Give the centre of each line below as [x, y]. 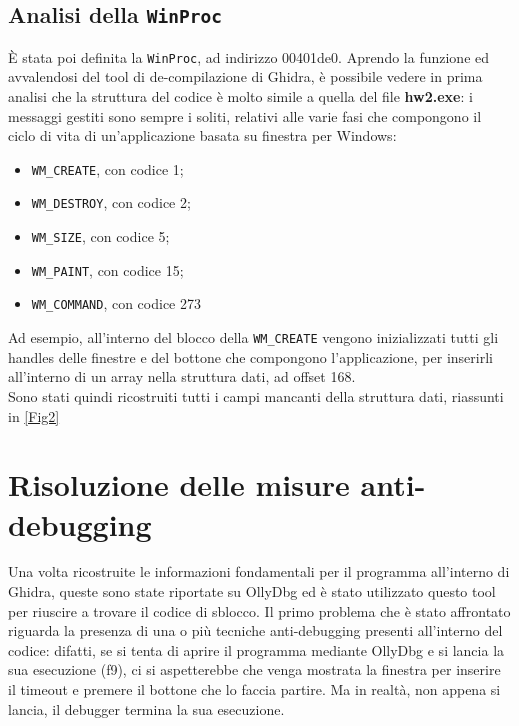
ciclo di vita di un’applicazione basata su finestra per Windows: [202, 135]
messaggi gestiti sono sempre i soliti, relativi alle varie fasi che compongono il [245, 115]
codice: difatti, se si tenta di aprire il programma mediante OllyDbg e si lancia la [256, 649]
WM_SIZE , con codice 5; [100, 236]
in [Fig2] [34, 415]
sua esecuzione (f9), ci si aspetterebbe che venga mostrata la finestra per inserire [254, 669]
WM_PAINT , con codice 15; [107, 269]
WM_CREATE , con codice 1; [107, 168]
